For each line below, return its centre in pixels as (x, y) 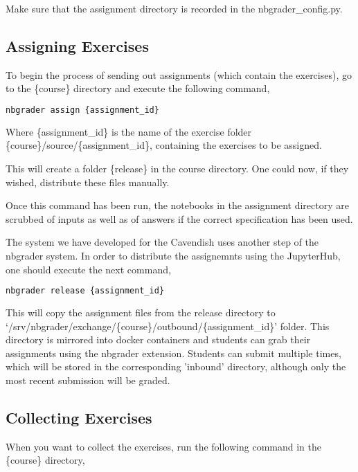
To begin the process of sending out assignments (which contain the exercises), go (179, 74)
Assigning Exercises (77, 45)
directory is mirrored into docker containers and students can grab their (158, 339)
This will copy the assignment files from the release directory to (141, 312)
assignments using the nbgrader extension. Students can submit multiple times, (173, 353)
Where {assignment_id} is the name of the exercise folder (129, 131)
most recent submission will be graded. (88, 380)
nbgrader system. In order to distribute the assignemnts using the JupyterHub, (173, 256)
